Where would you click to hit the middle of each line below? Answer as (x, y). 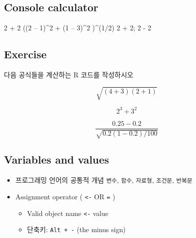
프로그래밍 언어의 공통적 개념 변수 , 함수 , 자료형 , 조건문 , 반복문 (104, 180)
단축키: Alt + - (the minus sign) (76, 229)
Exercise (25, 54)
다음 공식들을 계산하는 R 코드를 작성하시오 (69, 74)
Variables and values (57, 159)
